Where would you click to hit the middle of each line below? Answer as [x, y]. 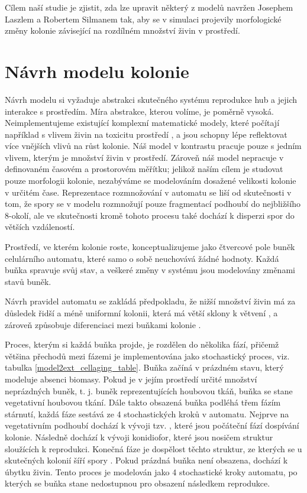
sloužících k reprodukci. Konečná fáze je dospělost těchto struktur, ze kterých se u [153, 448]
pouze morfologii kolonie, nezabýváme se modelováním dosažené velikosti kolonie [151, 181]
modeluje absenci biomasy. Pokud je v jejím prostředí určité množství [131, 379]
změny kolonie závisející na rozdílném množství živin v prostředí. [122, 30]
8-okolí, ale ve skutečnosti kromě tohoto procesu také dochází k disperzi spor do [150, 215]
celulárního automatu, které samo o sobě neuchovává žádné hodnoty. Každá [142, 258]
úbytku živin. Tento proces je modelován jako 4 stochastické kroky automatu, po [151, 471]
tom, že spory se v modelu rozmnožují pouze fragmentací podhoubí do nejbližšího [153, 204]
